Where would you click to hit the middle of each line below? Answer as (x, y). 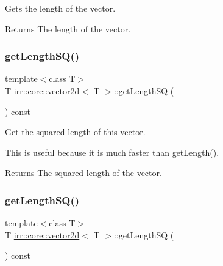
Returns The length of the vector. (68, 28)
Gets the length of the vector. (60, 8)
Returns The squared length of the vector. (83, 173)
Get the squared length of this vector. (75, 132)
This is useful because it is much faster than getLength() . (112, 152)
